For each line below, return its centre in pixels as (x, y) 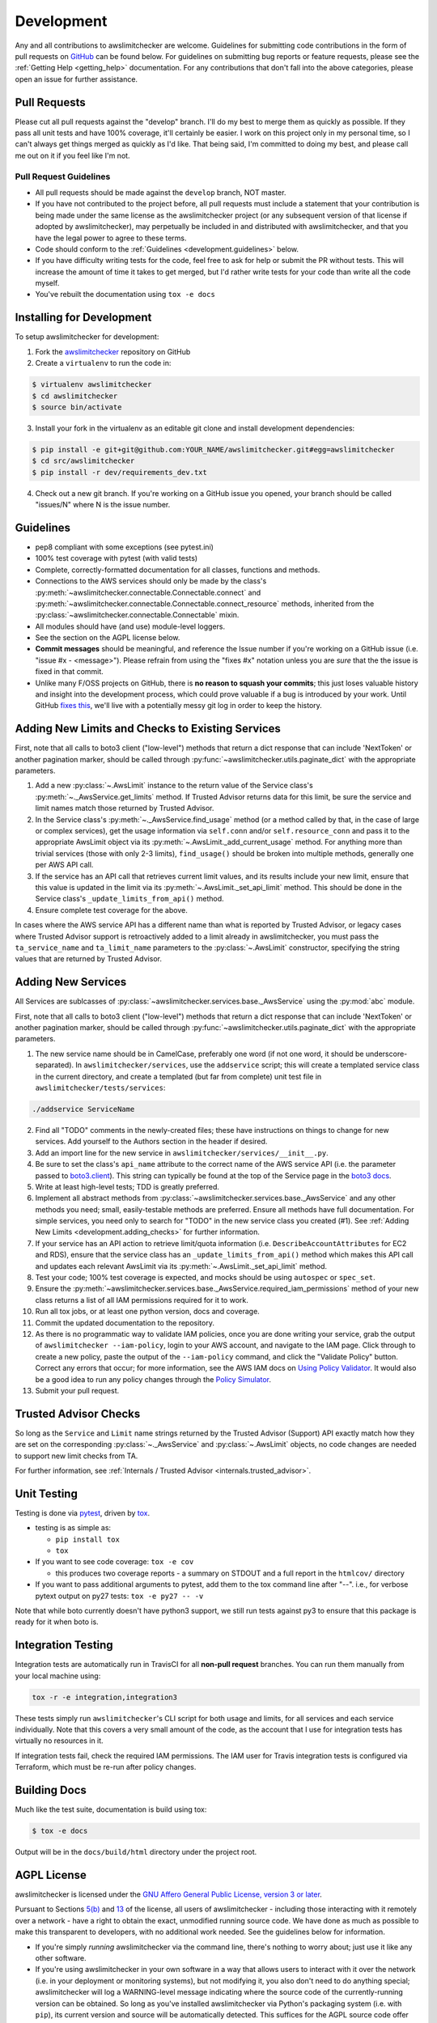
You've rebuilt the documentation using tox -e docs (125, 295)
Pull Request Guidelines (63, 176)
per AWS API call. (64, 865)
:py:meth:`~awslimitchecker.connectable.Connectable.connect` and (148, 592)
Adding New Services (71, 982)
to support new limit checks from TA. (76, 1456)
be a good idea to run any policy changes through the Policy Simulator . (153, 1379)
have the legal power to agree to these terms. (111, 238)
